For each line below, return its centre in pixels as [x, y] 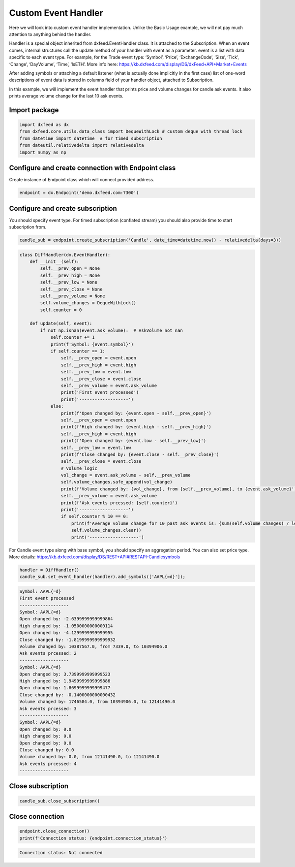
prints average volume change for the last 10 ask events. [66, 96]
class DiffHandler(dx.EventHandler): [65, 255]
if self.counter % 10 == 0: [95, 516]
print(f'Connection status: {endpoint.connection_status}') [93, 838]
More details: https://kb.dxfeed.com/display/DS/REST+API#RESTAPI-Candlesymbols [95, 557]
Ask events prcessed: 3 [48, 708]
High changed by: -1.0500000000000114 [66, 626]
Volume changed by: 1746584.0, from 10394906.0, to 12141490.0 [97, 702]
